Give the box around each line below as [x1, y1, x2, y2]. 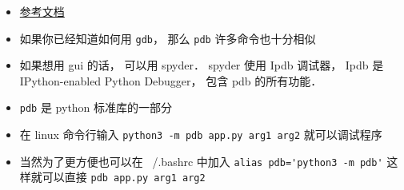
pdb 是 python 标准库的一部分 [19, 99, 173, 116]
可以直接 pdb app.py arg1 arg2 [42, 168, 206, 185]
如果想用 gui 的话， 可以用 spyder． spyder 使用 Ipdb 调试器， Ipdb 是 [19, 57, 384, 73]
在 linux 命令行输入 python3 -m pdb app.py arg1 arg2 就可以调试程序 [19, 126, 382, 143]
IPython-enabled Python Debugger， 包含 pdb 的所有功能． [19, 72, 322, 89]
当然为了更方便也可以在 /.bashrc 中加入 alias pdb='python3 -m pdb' [19, 152, 383, 169]
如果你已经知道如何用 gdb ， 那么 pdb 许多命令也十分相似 [19, 30, 316, 46]
